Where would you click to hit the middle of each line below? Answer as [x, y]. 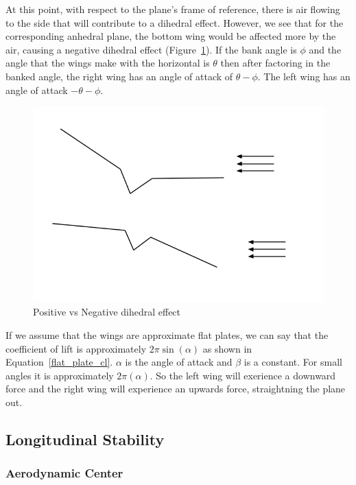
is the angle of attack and [179, 362]
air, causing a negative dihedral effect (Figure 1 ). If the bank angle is [151, 49]
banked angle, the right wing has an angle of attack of [119, 76]
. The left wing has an [304, 76]
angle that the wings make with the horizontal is [108, 63]
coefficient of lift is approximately [76, 348]
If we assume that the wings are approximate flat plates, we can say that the [167, 334]
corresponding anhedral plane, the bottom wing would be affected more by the [171, 36]
